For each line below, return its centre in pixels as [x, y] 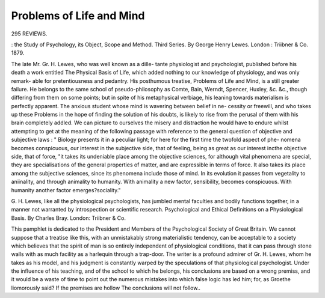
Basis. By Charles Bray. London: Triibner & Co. [69, 218]
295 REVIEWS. [29, 34]
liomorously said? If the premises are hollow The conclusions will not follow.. [106, 288]
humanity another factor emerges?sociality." [66, 190]
